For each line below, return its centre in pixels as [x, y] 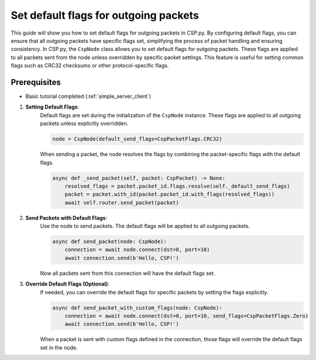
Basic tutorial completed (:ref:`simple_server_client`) [88, 96]
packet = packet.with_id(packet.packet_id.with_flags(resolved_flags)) [170, 194]
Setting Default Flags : [52, 107]
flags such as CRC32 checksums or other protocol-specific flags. [90, 66]
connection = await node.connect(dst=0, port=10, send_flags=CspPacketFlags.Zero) [187, 316]
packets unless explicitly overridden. [84, 124]
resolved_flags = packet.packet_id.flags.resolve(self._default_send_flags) [177, 186]
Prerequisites [36, 82]
